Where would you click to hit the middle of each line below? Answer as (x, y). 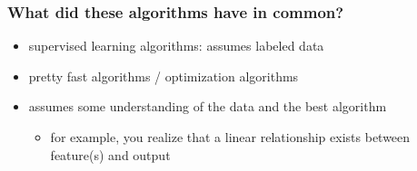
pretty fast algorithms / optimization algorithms (164, 76)
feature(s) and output (110, 154)
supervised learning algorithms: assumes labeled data (176, 46)
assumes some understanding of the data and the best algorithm (208, 106)
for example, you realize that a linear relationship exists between (230, 137)
